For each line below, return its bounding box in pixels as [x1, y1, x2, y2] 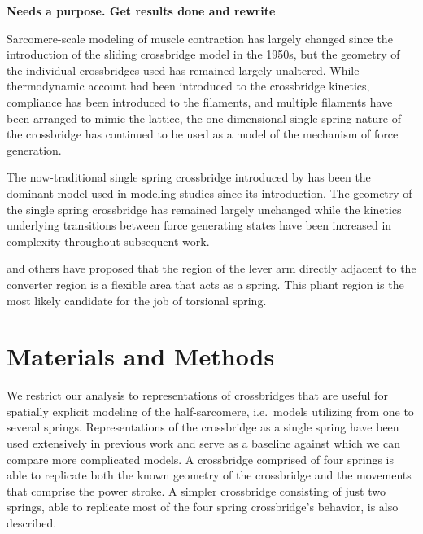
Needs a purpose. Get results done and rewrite [7, 2, 276, 19]
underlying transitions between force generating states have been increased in [7, 217, 392, 234]
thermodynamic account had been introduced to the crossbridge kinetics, [7, 77, 370, 94]
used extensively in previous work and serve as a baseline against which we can [7, 435, 400, 451]
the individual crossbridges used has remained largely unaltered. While [7, 61, 360, 78]
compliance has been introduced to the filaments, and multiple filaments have [7, 93, 393, 110]
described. [7, 514, 57, 531]
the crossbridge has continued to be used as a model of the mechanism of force [7, 125, 399, 142]
